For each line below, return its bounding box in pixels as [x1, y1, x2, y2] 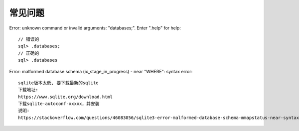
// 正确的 [18, 50, 39, 56]
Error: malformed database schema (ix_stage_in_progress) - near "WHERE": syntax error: [9, 68, 193, 74]
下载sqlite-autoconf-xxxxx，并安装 [18, 101, 100, 107]
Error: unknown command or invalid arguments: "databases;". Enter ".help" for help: [9, 25, 181, 31]
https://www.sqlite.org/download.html [18, 94, 113, 100]
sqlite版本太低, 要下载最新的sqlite [18, 80, 99, 86]
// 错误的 [18, 36, 39, 42]
